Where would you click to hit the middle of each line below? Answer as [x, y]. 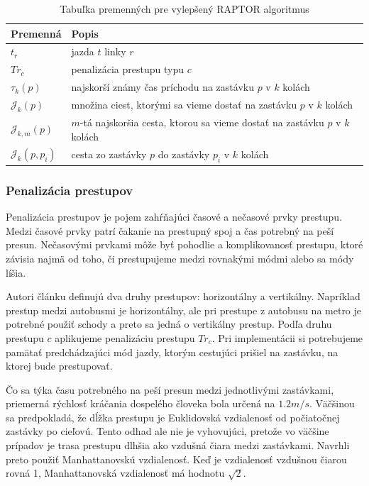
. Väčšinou [332, 403]
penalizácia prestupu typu [127, 69]
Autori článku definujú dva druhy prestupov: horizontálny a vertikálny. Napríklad [183, 296]
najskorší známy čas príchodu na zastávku [163, 87]
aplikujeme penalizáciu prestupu [125, 337]
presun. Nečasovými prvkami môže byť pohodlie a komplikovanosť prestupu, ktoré [184, 244]
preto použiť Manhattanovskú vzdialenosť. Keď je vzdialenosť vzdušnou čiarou [176, 459]
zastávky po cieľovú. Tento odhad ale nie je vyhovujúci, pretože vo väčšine [167, 431]
